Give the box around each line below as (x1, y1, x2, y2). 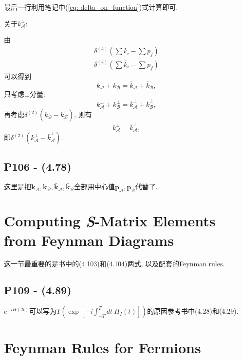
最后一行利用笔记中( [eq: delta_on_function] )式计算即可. (4, 2, 178, 12)
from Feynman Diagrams (4, 230, 174, 250)
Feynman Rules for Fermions (4, 337, 201, 357)
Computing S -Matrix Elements (4, 211, 216, 231)
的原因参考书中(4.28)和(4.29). (147, 306, 239, 316)
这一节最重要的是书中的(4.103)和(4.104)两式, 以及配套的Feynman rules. (4, 258, 225, 268)
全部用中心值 (74, 181, 115, 192)
